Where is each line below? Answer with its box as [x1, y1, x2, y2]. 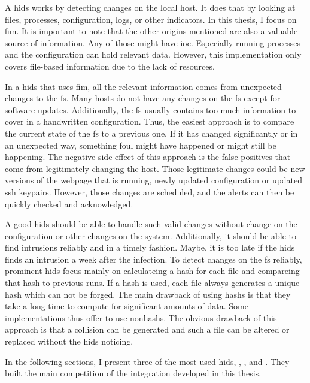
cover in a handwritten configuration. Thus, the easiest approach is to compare [5, 115, 294, 128]
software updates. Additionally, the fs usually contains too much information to [5, 103, 296, 116]
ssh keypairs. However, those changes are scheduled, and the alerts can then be [5, 185, 294, 198]
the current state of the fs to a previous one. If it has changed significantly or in [5, 126, 298, 139]
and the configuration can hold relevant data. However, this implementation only [5, 48, 302, 61]
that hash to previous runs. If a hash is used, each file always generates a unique [5, 276, 300, 289]
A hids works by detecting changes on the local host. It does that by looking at [5, 1, 296, 13]
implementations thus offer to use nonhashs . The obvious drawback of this [5, 311, 277, 324]
